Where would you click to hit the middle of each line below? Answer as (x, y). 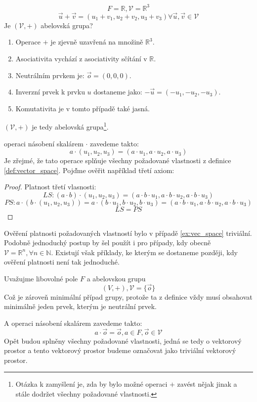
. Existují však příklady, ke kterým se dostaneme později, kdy (144, 252)
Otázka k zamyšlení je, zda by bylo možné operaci (91, 384)
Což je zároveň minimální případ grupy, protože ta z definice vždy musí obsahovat (128, 296)
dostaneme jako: (118, 92)
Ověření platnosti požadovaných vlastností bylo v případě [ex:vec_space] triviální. (128, 233)
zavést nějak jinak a (207, 384)
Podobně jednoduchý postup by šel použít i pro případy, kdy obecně (107, 243)
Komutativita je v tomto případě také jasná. (83, 108)
